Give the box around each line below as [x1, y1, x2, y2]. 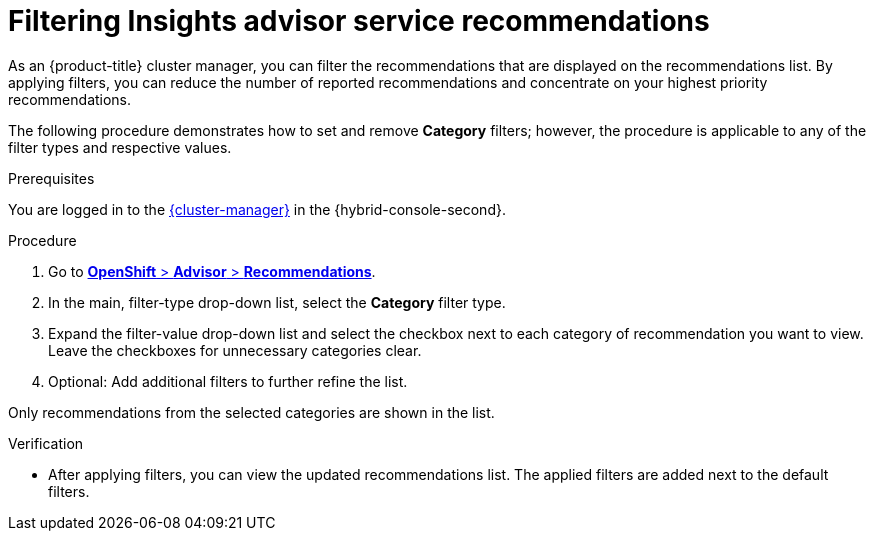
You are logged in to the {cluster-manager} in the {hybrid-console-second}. [8, 200, 506, 218]
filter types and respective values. [8, 138, 232, 156]
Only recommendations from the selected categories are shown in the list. [8, 403, 495, 421]
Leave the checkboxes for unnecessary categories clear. [48, 341, 422, 359]
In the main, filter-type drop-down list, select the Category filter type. [48, 293, 506, 311]
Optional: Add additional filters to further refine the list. [48, 372, 408, 390]
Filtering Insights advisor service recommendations [8, 4, 710, 38]
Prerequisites [8, 169, 95, 187]
